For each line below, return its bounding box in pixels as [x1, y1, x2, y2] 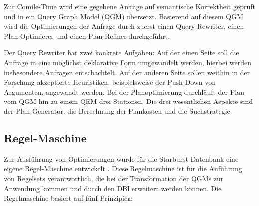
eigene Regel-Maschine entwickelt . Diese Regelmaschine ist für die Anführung [4, 163, 242, 174]
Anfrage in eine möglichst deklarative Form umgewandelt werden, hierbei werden [4, 57, 251, 67]
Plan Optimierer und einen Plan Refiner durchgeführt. [4, 30, 170, 41]
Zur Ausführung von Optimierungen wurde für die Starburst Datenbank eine [4, 153, 239, 164]
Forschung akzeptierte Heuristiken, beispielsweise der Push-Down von [4, 77, 216, 87]
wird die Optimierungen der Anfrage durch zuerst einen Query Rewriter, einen [4, 21, 244, 31]
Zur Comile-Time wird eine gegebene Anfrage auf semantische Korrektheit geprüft [4, 1, 255, 11]
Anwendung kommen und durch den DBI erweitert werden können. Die [4, 183, 222, 193]
